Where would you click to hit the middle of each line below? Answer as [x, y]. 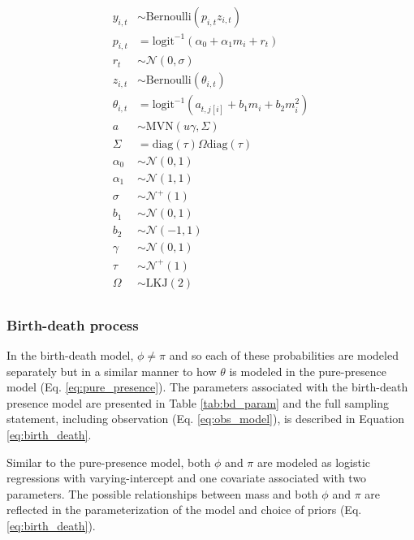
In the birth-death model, [70, 355]
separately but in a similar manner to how [112, 371]
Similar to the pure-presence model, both [109, 462]
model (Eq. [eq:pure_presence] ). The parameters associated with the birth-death [207, 387]
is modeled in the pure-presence [308, 371]
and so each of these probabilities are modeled [284, 355]
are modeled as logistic [314, 462]
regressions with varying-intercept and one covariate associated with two [187, 478]
